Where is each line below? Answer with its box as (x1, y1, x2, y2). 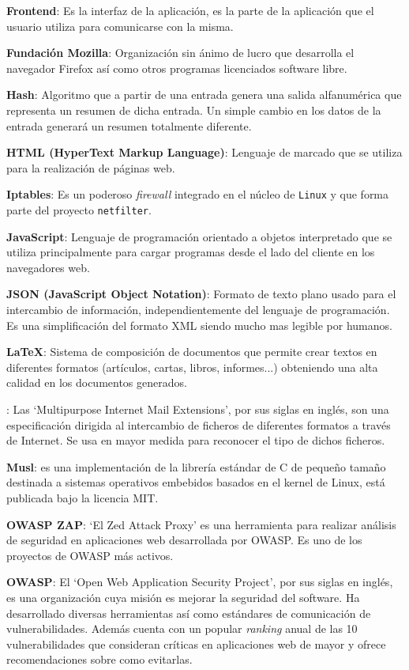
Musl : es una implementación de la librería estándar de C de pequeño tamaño (6, 458, 386, 475)
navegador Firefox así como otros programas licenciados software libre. (6, 59, 347, 76)
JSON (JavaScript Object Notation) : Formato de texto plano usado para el (6, 286, 396, 302)
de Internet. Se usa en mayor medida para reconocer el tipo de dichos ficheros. (6, 432, 385, 449)
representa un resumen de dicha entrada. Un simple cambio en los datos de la (6, 101, 381, 118)
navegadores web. (6, 259, 90, 275)
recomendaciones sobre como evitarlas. (6, 651, 193, 668)
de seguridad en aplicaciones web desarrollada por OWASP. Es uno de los (6, 532, 362, 548)
